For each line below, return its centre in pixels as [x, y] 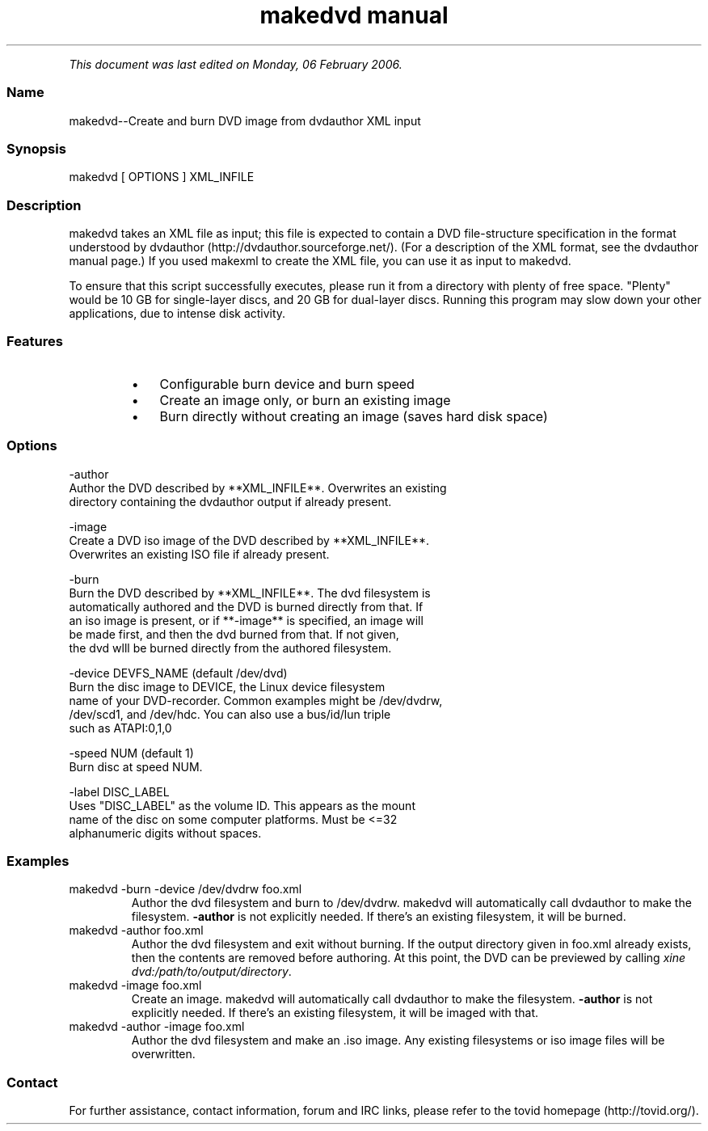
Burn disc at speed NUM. [136, 766]
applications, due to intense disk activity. [177, 313]
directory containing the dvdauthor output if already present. [230, 501]
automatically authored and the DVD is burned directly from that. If [246, 606]
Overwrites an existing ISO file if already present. [199, 554]
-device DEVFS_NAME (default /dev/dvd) [178, 673]
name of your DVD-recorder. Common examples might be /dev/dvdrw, [256, 700]
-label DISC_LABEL [119, 791]
